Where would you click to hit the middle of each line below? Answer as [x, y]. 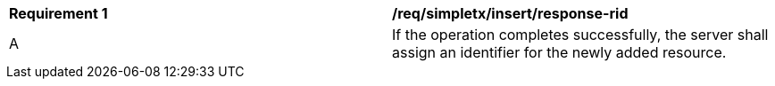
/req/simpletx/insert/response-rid [510, 13]
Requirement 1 [58, 13]
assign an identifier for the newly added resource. [559, 52]
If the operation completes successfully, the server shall [580, 35]
